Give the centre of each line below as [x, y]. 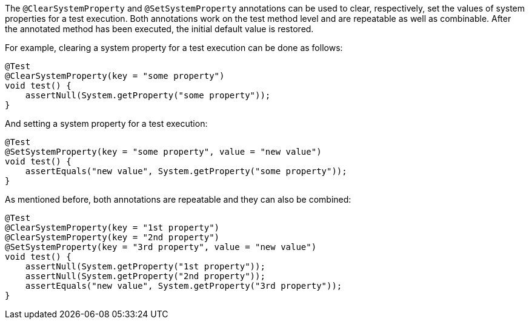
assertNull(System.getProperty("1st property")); [145, 266]
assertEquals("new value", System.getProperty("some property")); [186, 171]
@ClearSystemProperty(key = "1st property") [112, 228]
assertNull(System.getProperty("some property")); [148, 95]
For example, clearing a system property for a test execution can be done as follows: [174, 48]
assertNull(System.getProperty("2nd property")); [145, 276]
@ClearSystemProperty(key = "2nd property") [112, 237]
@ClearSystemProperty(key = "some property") [115, 76]
